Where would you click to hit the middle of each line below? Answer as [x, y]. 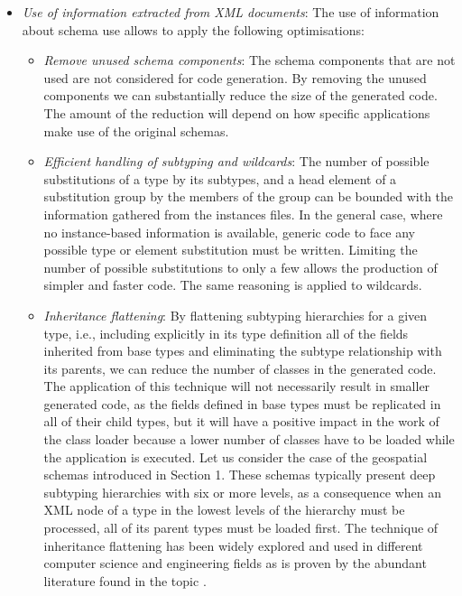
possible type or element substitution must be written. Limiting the [231, 250]
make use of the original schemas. [136, 130]
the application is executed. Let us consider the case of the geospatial [236, 456]
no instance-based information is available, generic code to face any [229, 232]
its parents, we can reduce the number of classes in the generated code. [240, 368]
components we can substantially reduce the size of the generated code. [240, 95]
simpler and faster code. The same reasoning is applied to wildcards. [233, 285]
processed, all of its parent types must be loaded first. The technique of [241, 528]
